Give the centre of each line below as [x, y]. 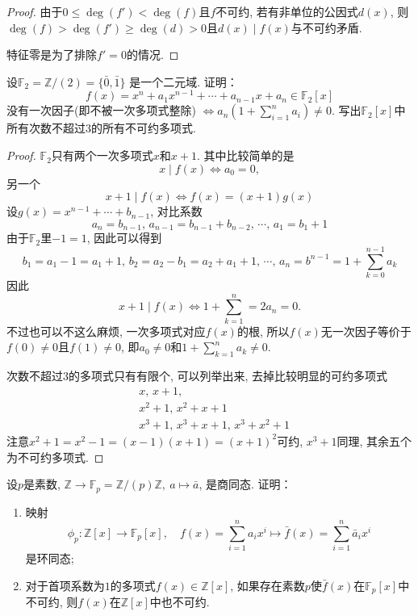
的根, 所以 [263, 331]
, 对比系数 [176, 211]
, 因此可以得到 [124, 238]
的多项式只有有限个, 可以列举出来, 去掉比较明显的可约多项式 [228, 376]
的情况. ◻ [153, 54]
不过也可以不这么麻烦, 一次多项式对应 [106, 331]
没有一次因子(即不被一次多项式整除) [101, 110]
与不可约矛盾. [326, 27]
